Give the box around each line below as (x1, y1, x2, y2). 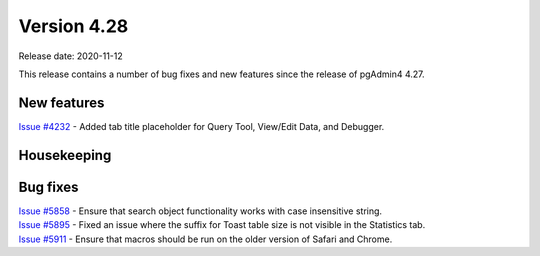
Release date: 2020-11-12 (18, 50, 124, 62)
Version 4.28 (18, 15, 129, 37)
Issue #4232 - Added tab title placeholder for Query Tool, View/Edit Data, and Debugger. (18, 120, 385, 132)
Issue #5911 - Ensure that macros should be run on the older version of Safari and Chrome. (18, 233, 393, 245)
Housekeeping (18, 146, 112, 164)
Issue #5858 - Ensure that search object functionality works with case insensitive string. (18, 205, 383, 217)
